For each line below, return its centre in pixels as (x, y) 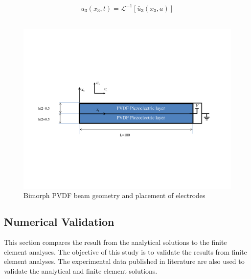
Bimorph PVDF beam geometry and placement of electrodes (114, 195)
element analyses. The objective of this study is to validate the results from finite (125, 251)
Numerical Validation (59, 222)
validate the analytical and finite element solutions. (81, 270)
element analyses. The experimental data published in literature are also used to (124, 261)
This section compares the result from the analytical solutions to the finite (115, 242)
